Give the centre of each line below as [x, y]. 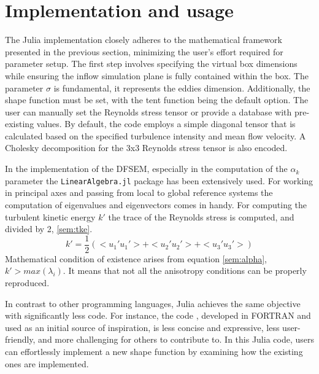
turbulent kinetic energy [50, 216]
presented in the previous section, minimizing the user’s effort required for [144, 51]
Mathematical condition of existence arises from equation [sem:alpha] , [136, 258]
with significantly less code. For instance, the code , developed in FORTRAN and [158, 315]
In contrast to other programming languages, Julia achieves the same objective [153, 303]
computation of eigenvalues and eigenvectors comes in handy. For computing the [156, 204]
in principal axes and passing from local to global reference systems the [139, 193]
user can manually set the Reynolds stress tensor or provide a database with [148, 111]
